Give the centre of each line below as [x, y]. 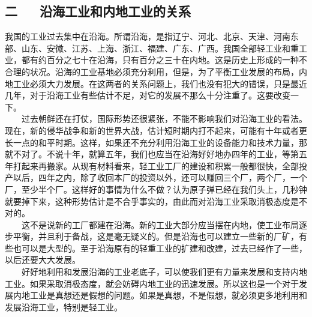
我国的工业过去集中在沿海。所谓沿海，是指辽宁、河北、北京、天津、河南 [148, 36]
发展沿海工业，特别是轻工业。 [64, 306]
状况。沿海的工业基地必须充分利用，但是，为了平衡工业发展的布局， [164, 71]
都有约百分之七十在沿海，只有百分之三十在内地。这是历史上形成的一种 [160, 60]
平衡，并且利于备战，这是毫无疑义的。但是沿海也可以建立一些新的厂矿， [156, 236]
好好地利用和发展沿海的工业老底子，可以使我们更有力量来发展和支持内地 [164, 272]
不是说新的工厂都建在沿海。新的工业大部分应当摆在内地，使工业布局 [164, 224]
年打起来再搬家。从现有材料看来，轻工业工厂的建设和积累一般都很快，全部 [152, 165]
